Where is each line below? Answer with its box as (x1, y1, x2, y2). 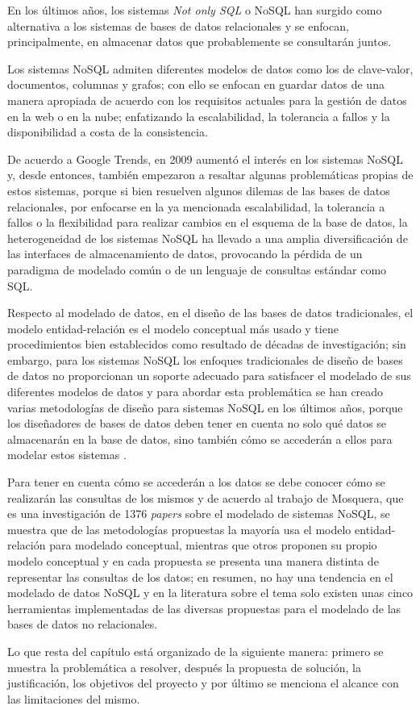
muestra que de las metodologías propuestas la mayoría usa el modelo (7, 520, 351, 537)
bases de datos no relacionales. (7, 616, 158, 633)
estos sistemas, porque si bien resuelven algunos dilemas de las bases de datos (7, 182, 390, 198)
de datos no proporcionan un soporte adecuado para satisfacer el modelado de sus (7, 367, 411, 384)
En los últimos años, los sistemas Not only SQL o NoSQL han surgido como (7, 2, 382, 18)
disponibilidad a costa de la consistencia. (7, 123, 208, 140)
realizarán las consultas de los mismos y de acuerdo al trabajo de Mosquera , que (7, 489, 404, 506)
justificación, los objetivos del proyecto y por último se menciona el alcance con (7, 674, 399, 691)
